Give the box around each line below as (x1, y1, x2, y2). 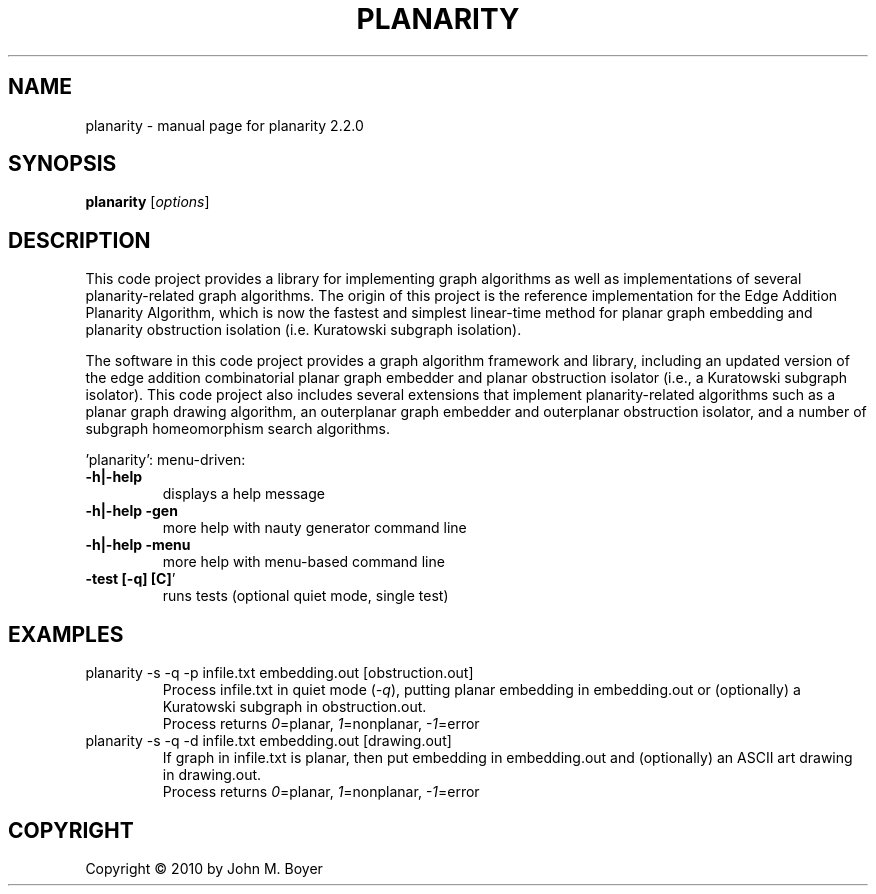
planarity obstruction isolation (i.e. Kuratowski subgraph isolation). (85, 321, 522, 339)
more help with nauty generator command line (162, 519, 467, 537)
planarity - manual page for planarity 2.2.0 (85, 116, 364, 134)
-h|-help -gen (85, 502, 178, 520)
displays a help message (162, 485, 325, 503)
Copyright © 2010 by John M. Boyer (85, 859, 323, 877)
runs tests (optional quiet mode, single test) (162, 587, 449, 605)
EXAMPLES (8, 621, 124, 647)
